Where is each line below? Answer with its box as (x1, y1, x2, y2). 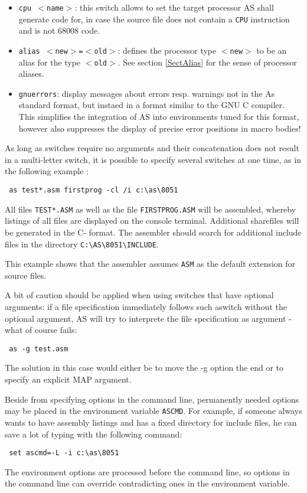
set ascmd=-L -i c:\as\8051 (9, 449, 119, 458)
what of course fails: (5, 324, 77, 336)
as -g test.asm (9, 344, 68, 353)
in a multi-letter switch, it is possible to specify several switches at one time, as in (5, 153, 301, 165)
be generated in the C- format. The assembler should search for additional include (5, 226, 302, 238)
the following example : (5, 165, 89, 177)
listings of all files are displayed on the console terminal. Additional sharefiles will (5, 214, 299, 227)
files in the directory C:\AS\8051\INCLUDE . (5, 237, 159, 250)
